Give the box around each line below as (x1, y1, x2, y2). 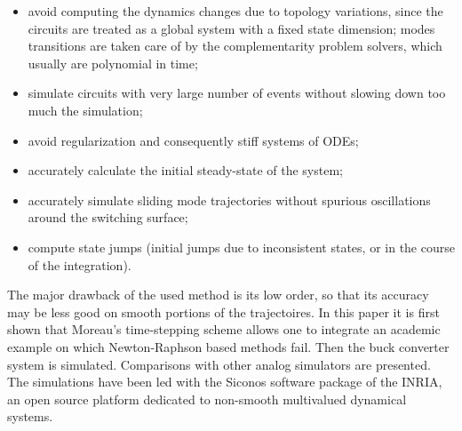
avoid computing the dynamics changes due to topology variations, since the (28, 2, 443, 20)
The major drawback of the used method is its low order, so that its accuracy (7, 285, 429, 304)
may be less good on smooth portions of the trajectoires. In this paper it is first (7, 302, 440, 321)
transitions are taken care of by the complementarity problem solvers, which (28, 36, 442, 55)
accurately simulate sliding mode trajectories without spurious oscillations (28, 190, 431, 209)
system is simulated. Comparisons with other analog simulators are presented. (7, 355, 431, 373)
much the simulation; (28, 100, 143, 119)
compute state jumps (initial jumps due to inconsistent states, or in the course (28, 237, 455, 256)
